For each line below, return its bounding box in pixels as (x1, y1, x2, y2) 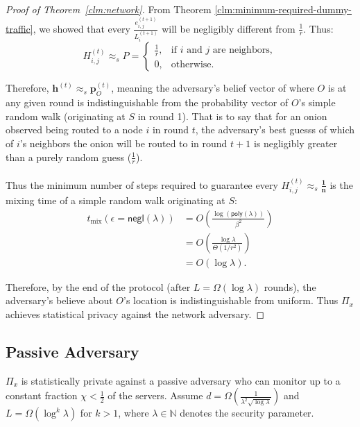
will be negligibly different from (162, 21, 295, 35)
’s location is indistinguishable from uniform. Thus (123, 293, 338, 308)
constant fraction (6, 388, 78, 403)
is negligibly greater (253, 135, 338, 150)
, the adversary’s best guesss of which (195, 122, 354, 137)
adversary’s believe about (6, 293, 113, 308)
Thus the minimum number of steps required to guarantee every (6, 177, 278, 192)
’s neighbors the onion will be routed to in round (19, 135, 228, 150)
